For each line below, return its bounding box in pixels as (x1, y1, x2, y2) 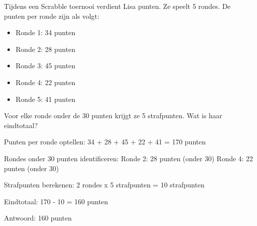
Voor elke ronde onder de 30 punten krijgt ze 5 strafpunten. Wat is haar (4, 110, 222, 121)
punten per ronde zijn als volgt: (4, 10, 99, 21)
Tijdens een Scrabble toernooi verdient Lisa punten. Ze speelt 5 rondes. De (4, 1, 231, 11)
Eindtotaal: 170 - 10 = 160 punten (4, 196, 108, 206)
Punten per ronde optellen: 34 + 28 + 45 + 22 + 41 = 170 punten (4, 136, 206, 147)
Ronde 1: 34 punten (15, 27, 76, 38)
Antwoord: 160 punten (4, 213, 72, 223)
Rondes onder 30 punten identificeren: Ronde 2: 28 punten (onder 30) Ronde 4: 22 (4, 153, 253, 163)
